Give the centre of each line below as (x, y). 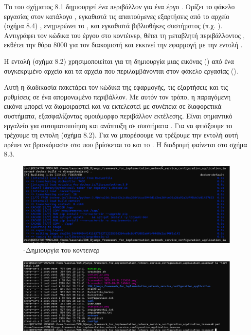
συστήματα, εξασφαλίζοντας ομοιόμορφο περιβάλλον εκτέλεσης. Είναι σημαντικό (118, 115)
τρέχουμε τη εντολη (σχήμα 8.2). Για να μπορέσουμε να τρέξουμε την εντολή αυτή (121, 135)
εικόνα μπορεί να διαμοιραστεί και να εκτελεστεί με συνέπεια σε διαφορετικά (113, 106)
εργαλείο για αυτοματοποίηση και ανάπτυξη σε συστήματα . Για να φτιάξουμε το (118, 125)
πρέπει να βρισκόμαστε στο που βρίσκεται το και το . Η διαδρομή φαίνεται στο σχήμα (125, 144)
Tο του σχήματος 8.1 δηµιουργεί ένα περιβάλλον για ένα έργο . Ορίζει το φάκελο (119, 6)
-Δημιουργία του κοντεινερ (62, 249)
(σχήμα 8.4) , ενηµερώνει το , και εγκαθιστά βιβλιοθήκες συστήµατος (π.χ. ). (113, 26)
